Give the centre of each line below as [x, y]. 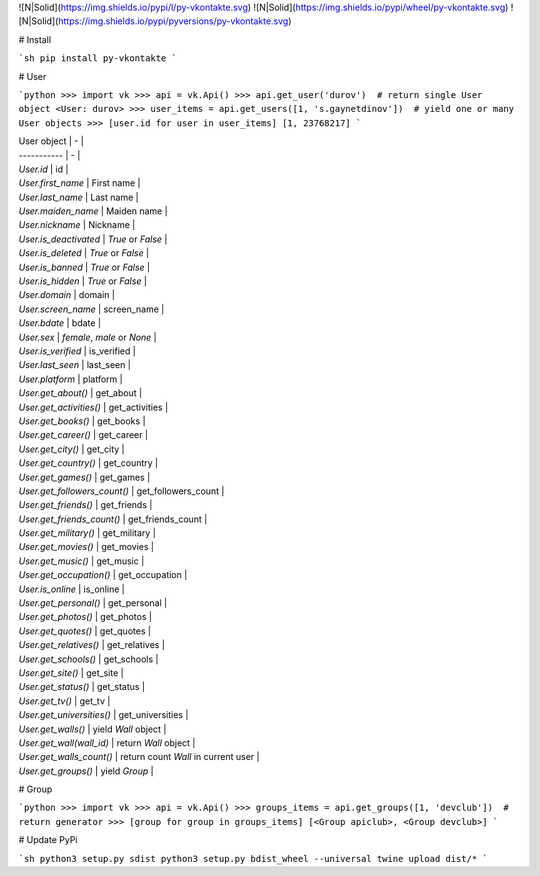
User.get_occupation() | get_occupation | [103, 575]
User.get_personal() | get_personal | [93, 603]
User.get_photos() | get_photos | [85, 617]
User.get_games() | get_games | [84, 477]
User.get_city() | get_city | [71, 449]
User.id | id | [43, 169]
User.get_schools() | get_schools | [88, 659]
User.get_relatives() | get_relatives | [91, 645]
